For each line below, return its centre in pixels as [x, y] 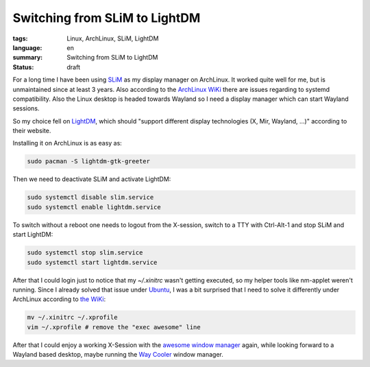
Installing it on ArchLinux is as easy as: [67, 143]
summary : [28, 58]
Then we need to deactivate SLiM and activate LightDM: [92, 179]
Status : [23, 67]
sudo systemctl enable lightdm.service [94, 207]
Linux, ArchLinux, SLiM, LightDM [113, 38]
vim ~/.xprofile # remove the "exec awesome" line [114, 327]
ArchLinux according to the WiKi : [59, 299]
